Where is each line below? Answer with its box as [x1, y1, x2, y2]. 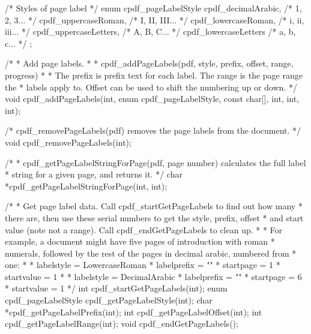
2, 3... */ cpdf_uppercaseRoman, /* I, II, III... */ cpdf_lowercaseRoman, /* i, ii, [5, 13, 304, 26]
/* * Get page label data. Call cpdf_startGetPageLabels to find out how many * [5, 200, 303, 212]
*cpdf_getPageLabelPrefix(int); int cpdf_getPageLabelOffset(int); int [5, 305, 262, 318]
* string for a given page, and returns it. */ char [5, 168, 183, 180]
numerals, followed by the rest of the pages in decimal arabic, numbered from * [5, 246, 297, 259]
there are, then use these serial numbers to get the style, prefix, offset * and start [5, 211, 304, 224]
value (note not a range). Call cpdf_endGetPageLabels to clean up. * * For [5, 223, 283, 236]
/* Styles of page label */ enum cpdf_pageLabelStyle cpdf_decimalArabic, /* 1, [5, 2, 302, 14]
